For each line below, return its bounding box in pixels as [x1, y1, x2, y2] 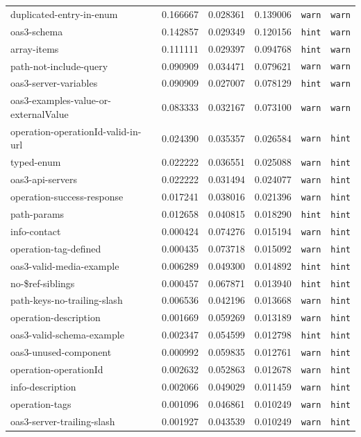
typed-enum [10, 155, 61, 169]
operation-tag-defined [10, 241, 101, 255]
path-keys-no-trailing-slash [10, 293, 123, 307]
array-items [10, 41, 59, 55]
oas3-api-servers [10, 172, 77, 187]
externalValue [10, 106, 69, 121]
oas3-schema [10, 24, 63, 38]
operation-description [10, 310, 101, 325]
